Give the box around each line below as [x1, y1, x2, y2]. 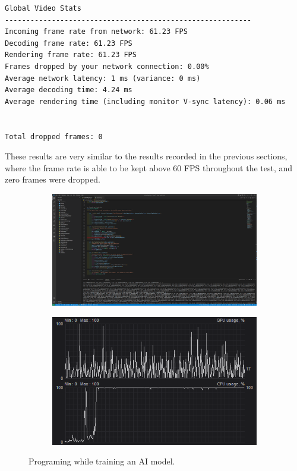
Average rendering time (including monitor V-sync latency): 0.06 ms [5, 97, 286, 106]
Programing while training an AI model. [29, 455, 175, 467]
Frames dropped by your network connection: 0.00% [5, 62, 209, 71]
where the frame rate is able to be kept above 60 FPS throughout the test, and [5, 161, 293, 174]
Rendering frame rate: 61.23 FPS [5, 51, 137, 59]
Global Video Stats [5, 4, 81, 12]
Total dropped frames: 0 [5, 132, 103, 141]
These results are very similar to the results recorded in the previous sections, [5, 150, 287, 162]
